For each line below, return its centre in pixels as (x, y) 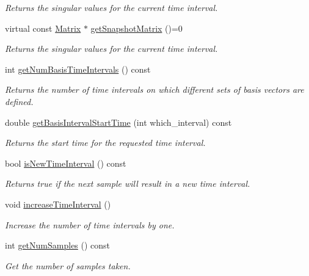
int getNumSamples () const (58, 245)
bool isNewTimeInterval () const (66, 163)
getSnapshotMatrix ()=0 (136, 28)
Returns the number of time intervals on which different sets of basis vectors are (154, 89)
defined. (19, 101)
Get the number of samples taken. (68, 265)
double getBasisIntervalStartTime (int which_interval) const (118, 122)
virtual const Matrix (43, 28)
